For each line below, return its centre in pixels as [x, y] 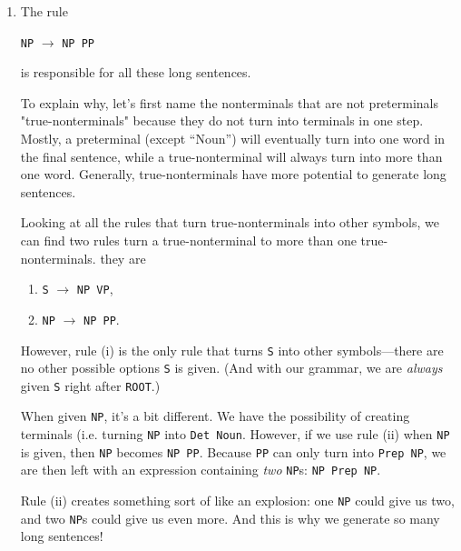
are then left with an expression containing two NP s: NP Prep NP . [201, 470]
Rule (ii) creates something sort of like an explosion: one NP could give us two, [237, 501]
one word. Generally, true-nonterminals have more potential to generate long [233, 174]
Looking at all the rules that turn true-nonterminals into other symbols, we [230, 222]
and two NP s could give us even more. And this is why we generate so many [230, 518]
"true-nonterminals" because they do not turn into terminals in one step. [222, 120]
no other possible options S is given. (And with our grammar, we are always [231, 368]
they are [123, 258]
